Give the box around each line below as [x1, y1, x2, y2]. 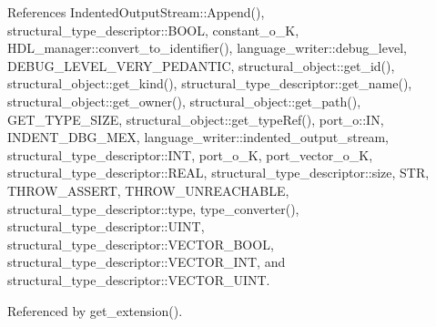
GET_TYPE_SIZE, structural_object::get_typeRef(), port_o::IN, [7, 109, 384, 128]
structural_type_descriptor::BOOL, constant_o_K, [7, 20, 299, 39]
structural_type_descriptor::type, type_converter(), [7, 199, 299, 218]
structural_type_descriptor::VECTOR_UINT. [7, 270, 270, 289]
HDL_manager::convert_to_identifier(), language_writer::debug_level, [7, 38, 407, 57]
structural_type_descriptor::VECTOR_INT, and [7, 252, 286, 271]
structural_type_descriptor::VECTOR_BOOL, [7, 234, 274, 253]
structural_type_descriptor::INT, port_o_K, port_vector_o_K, [7, 145, 373, 164]
